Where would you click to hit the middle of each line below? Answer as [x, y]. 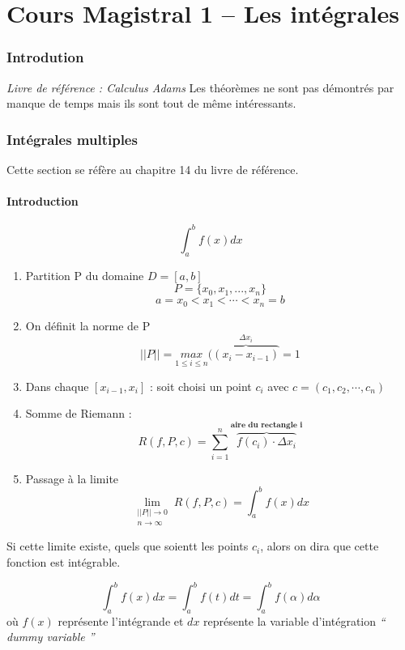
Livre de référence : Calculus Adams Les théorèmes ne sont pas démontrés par [200, 87]
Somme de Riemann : [79, 413]
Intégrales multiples [72, 139]
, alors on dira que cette [320, 546]
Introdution [45, 57]
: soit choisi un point [201, 386]
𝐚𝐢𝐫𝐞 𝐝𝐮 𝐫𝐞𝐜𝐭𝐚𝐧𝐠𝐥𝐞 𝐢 [266, 425]
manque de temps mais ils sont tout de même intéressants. [151, 103]
